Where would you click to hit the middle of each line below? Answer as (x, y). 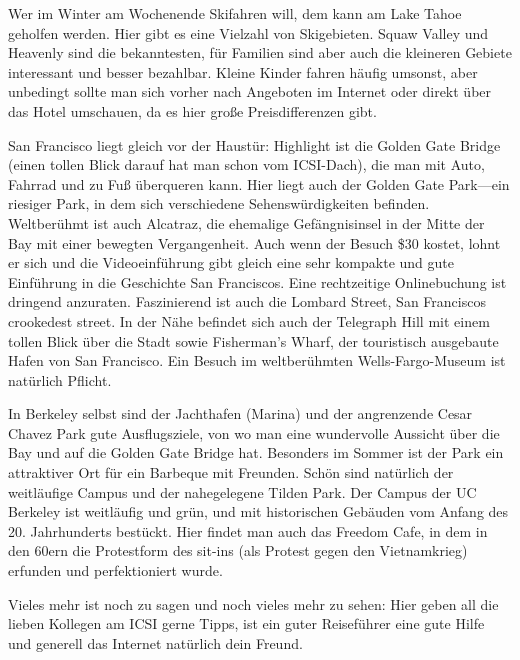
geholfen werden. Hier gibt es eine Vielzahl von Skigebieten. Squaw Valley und (248, 32)
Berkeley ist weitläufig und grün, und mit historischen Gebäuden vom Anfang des (258, 511)
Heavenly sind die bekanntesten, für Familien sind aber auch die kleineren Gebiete (260, 52)
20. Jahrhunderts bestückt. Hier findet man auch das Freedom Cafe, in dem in (248, 530)
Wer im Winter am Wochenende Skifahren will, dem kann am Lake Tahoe (235, 13)
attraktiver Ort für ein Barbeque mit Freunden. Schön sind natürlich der (231, 472)
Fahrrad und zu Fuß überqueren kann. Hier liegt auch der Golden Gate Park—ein (259, 183)
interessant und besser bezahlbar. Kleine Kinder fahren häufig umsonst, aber (243, 71)
